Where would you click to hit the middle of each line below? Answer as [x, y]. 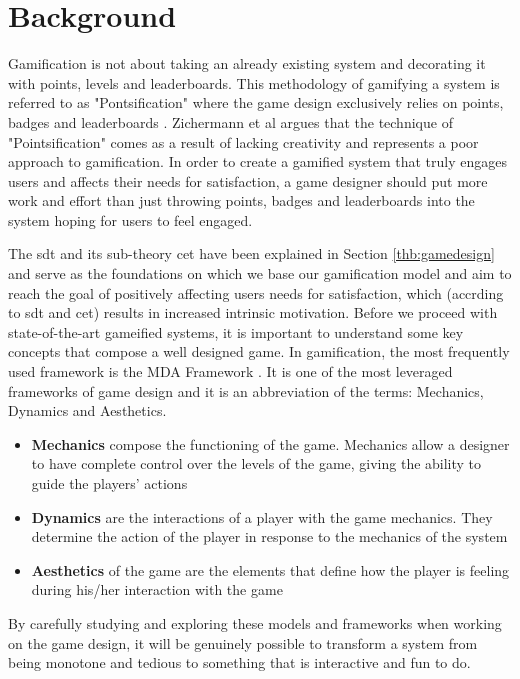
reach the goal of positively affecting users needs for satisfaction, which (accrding [256, 292]
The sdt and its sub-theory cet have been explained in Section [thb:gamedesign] [251, 253]
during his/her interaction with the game [157, 589]
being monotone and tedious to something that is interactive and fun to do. [239, 662]
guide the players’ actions [109, 483]
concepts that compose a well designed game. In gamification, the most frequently [259, 351]
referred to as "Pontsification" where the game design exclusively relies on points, [256, 102]
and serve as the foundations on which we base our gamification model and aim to [260, 273]
